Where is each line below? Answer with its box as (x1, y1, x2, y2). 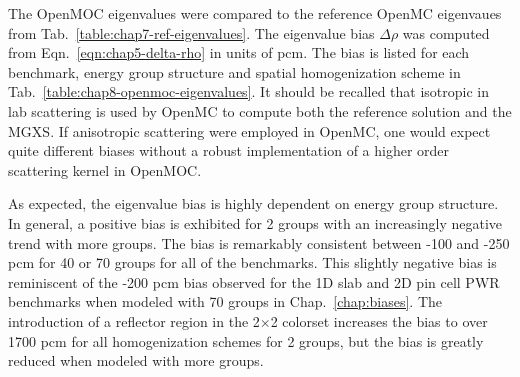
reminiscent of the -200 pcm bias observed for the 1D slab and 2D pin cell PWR (8, 271, 500, 292)
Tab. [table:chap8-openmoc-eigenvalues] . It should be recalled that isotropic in (8, 81, 490, 102)
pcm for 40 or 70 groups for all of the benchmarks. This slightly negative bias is (8, 252, 497, 273)
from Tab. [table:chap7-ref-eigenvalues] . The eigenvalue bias (8, 22, 375, 43)
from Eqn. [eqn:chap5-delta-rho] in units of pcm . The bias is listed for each (8, 42, 470, 63)
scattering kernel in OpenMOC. (8, 159, 202, 180)
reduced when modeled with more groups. (8, 350, 264, 371)
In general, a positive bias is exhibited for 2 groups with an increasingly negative (8, 212, 503, 233)
